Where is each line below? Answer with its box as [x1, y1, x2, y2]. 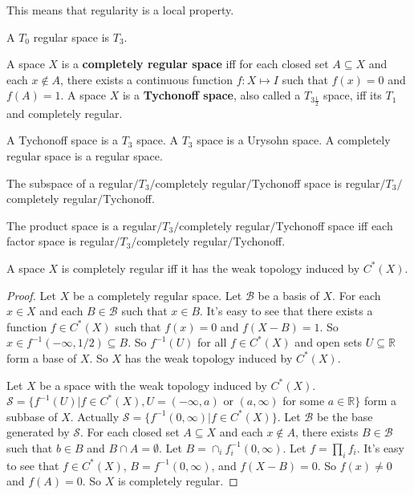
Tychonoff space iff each [275, 217, 393, 233]
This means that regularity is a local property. [6, 2, 234, 18]
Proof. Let [6, 286, 56, 303]
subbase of [6, 408, 58, 424]
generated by [6, 424, 70, 440]
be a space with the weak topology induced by [39, 376, 267, 393]
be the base [316, 408, 373, 424]
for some [282, 392, 325, 409]
